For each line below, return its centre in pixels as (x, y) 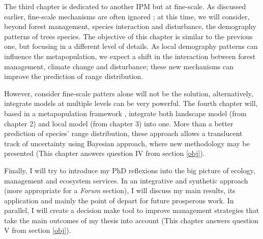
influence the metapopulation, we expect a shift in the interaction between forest (130, 56)
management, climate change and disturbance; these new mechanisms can (119, 66)
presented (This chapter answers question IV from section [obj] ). (105, 153)
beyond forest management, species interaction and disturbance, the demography (130, 26)
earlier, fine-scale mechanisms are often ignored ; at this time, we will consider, (127, 16)
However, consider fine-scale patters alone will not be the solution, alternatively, (129, 93)
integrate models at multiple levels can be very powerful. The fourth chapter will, (131, 103)
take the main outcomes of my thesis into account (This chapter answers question (131, 220)
